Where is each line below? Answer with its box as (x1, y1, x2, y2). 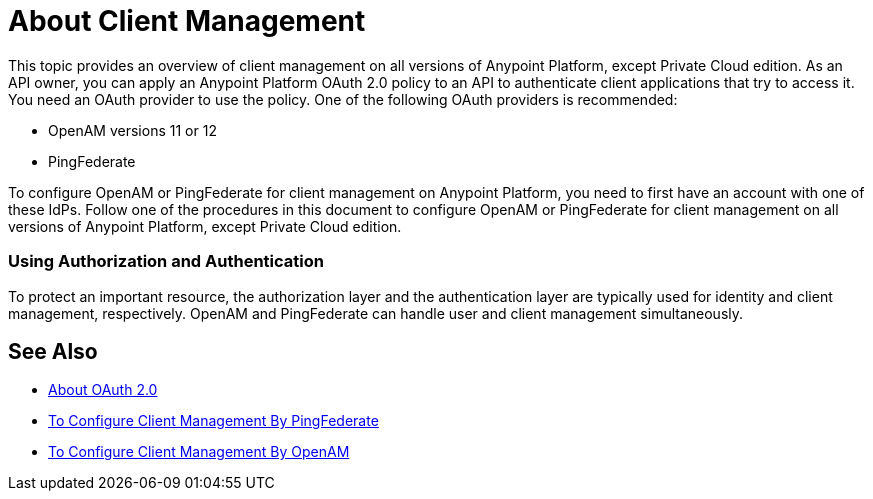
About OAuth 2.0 (48, 381, 158, 399)
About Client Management (8, 4, 366, 38)
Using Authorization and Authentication (8, 251, 324, 272)
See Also (8, 338, 98, 364)
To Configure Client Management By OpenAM (48, 443, 350, 461)
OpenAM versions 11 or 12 (48, 121, 217, 139)
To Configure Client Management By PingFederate (48, 412, 379, 430)
